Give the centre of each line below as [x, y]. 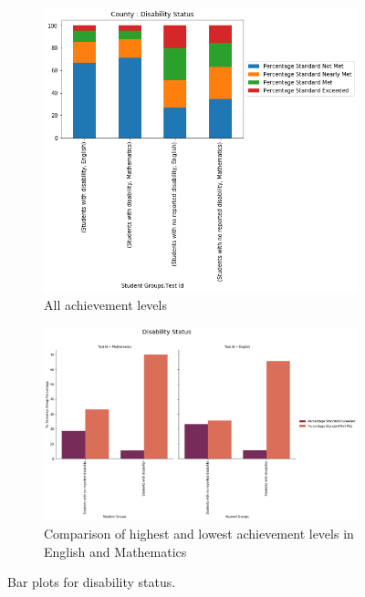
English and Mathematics [115, 551]
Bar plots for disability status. [92, 582]
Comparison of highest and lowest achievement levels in [199, 533]
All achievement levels [105, 305]
